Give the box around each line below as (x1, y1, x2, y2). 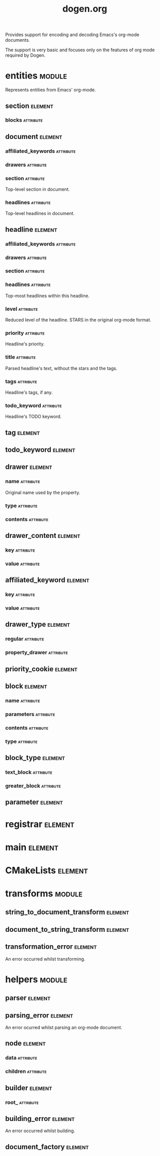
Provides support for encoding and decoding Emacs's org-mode (5, 31, 140, 38)
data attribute (5, 1054, 37, 1061)
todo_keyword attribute (5, 402, 62, 409)
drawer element (5, 462, 52, 472)
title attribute (5, 353, 36, 360)
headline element (5, 225, 58, 234)
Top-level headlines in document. (5, 210, 75, 216)
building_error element (5, 1114, 75, 1123)
